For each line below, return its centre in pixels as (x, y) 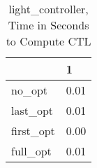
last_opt (32, 110)
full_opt (31, 151)
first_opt (33, 131)
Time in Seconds (48, 25)
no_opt (30, 90)
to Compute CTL (48, 41)
